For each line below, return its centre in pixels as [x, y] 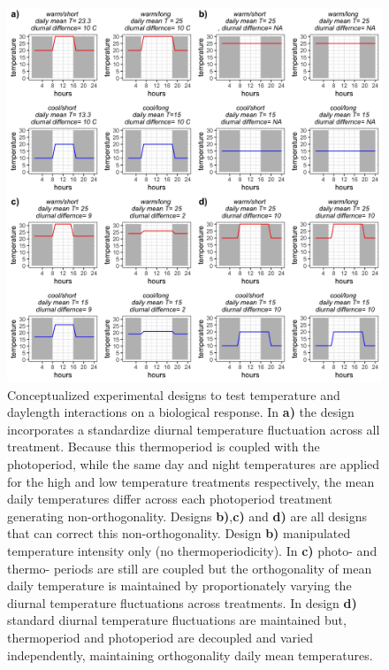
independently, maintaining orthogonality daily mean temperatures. [190, 655]
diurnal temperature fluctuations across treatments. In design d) [182, 602]
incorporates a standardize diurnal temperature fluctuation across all [194, 429]
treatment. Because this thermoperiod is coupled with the [164, 447]
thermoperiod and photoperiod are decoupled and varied [160, 637]
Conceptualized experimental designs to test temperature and [174, 394]
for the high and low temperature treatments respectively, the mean [191, 481]
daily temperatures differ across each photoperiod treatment [170, 499]
